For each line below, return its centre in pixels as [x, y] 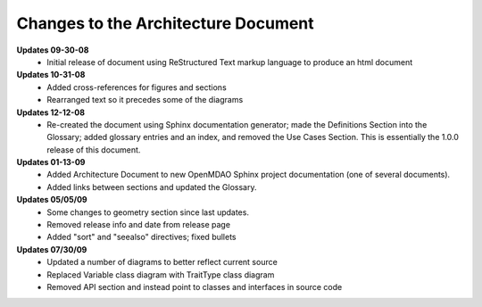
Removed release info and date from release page [139, 225]
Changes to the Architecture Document [165, 23]
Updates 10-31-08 [51, 75]
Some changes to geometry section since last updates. [148, 212]
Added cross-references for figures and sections [137, 87]
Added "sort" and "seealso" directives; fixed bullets [141, 237]
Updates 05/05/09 [52, 200]
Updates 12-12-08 [50, 112]
